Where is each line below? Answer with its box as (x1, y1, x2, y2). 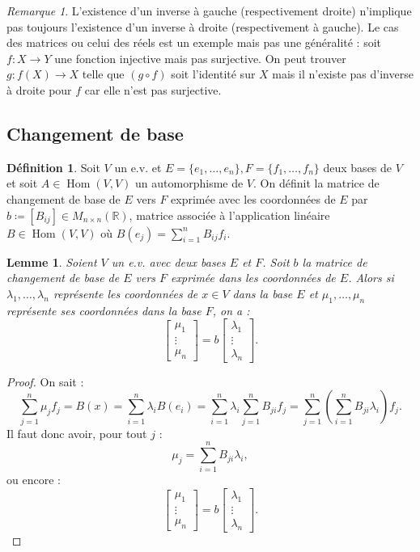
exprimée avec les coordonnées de (171, 190, 336, 207)
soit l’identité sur (171, 65, 256, 82)
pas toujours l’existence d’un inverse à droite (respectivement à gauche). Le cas (6, 18, 399, 35)
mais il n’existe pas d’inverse (272, 65, 414, 82)
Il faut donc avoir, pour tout (6, 424, 147, 441)
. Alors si (348, 269, 394, 286)
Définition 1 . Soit (6, 158, 100, 175)
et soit (6, 175, 38, 192)
